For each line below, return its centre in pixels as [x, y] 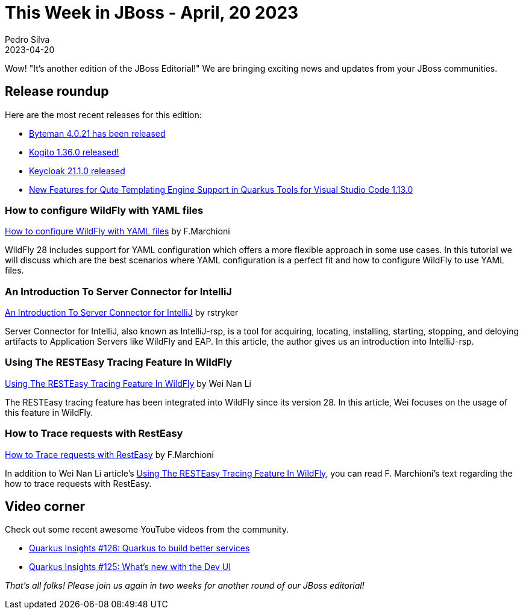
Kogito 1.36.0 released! [74, 152]
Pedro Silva [27, 39]
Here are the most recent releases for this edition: [103, 114]
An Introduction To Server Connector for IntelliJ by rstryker [122, 313]
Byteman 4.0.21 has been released [97, 133]
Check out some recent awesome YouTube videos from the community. [147, 530]
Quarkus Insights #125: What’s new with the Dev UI [130, 567]
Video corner [45, 507]
